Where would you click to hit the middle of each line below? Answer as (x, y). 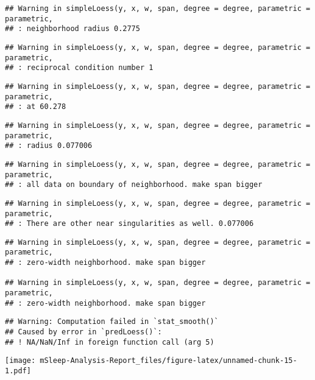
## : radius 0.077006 (49, 146)
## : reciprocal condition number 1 (79, 68)
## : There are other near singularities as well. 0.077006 (129, 224)
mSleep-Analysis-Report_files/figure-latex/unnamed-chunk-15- (168, 361)
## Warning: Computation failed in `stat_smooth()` (112, 322)
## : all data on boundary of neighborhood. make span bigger (134, 185)
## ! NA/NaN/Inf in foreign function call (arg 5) (110, 342)
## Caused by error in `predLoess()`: (83, 332)
